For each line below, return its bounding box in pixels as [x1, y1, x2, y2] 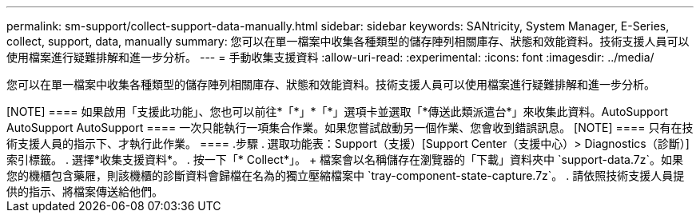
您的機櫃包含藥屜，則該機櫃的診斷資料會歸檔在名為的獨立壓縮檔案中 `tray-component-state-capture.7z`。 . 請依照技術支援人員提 [6, 169, 685, 182]
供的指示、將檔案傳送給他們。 [6, 185, 163, 198]
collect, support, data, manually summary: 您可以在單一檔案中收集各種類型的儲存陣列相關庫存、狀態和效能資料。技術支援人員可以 [6, 34, 690, 48]
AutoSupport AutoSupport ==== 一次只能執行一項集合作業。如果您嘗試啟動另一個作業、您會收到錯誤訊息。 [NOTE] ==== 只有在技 [6, 121, 694, 134]
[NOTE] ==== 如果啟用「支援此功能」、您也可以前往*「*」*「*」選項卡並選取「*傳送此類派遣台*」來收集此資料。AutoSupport [6, 105, 669, 118]
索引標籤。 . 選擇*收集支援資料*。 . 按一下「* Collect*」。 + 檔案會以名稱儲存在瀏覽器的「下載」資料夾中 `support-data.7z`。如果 [6, 153, 683, 166]
